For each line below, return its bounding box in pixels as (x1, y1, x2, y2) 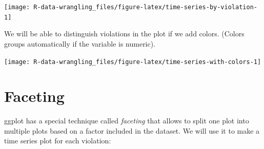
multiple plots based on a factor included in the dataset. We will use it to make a (4, 125, 260, 136)
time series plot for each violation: (4, 135, 111, 146)
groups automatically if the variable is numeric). (4, 38, 156, 49)
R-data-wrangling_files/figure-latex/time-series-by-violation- (33, 4, 257, 11)
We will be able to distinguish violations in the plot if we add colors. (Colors (4, 28, 245, 39)
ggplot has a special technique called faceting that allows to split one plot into (4, 115, 249, 126)
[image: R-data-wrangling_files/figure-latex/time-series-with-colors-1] (4, 58, 261, 66)
